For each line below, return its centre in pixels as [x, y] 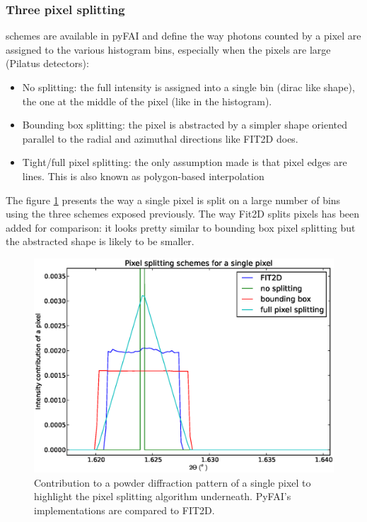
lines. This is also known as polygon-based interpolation [143, 176]
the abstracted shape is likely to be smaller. [100, 241]
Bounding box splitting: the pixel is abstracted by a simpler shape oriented [185, 125]
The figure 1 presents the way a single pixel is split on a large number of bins [173, 200]
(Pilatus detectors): [47, 63]
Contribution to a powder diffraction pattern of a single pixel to [173, 482]
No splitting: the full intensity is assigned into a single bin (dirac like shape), [188, 87]
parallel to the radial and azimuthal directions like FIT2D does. [160, 138]
